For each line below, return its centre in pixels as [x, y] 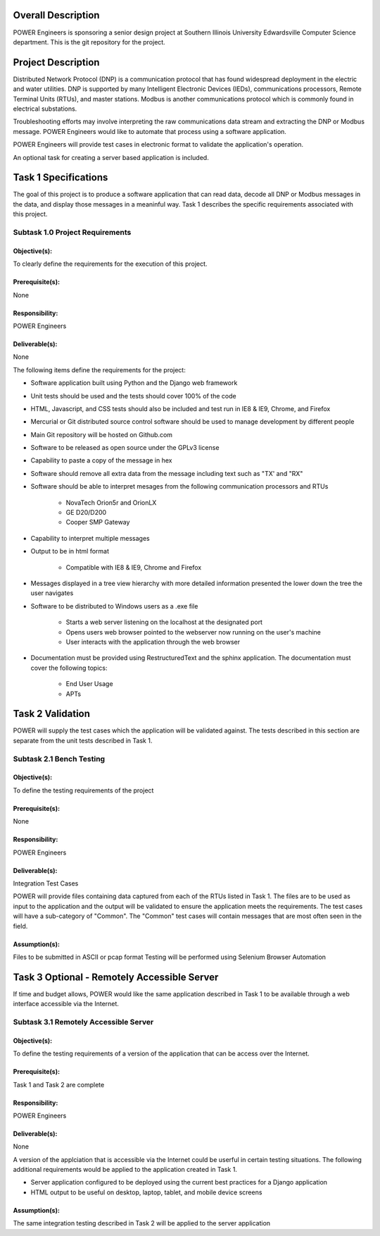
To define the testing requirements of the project [83, 790]
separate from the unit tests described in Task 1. [83, 740]
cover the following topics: [69, 668]
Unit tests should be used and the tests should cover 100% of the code [133, 396]
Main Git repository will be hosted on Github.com [101, 434]
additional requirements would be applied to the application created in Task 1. [125, 1170]
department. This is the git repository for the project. [89, 42]
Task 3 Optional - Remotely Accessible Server [116, 977]
